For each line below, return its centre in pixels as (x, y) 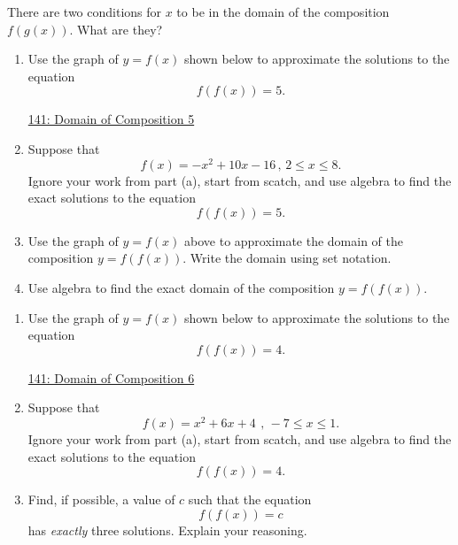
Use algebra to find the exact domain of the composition (181, 288)
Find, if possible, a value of (101, 499)
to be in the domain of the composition (283, 12)
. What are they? (116, 29)
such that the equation (250, 499)
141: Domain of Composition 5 (111, 119)
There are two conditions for (85, 12)
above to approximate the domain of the (294, 240)
